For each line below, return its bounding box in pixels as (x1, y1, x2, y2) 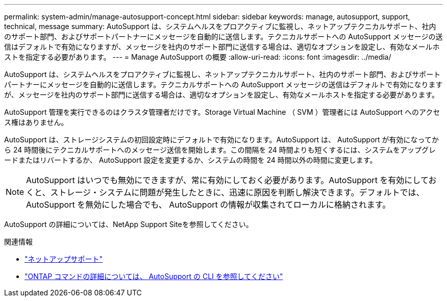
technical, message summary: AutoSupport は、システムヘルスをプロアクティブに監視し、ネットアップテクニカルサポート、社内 (4, 22, 436, 31)
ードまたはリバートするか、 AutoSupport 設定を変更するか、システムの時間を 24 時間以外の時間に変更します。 (4, 156, 377, 164)
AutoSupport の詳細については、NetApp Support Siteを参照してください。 (4, 220, 253, 229)
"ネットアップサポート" (24, 255, 103, 263)
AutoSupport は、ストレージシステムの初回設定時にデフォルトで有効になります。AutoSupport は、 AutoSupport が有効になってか (4, 135, 439, 144)
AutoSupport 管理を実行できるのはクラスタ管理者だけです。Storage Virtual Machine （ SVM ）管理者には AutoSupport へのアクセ (4, 108, 440, 116)
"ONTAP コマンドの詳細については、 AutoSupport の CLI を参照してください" (24, 272, 283, 281)
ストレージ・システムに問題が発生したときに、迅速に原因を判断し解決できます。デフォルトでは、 (50, 187, 425, 197)
